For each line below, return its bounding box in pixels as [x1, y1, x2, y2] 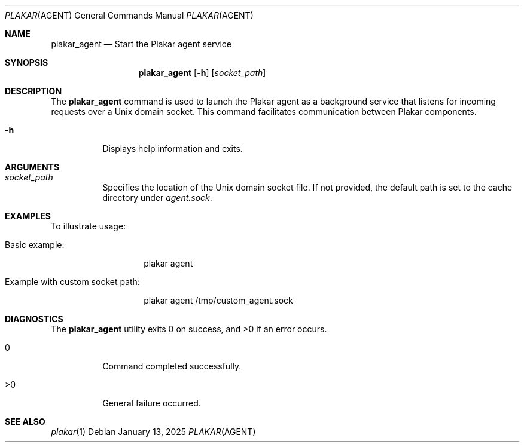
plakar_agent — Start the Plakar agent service [51, 39, 232, 49]
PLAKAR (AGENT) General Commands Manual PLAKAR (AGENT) [5, 10, 254, 20]
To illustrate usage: [51, 221, 126, 231]
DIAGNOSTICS [5, 314, 63, 324]
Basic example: [5, 240, 65, 250]
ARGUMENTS [5, 162, 60, 172]
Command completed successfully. [102, 361, 242, 371]
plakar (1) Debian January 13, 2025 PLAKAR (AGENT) [51, 427, 256, 437]
